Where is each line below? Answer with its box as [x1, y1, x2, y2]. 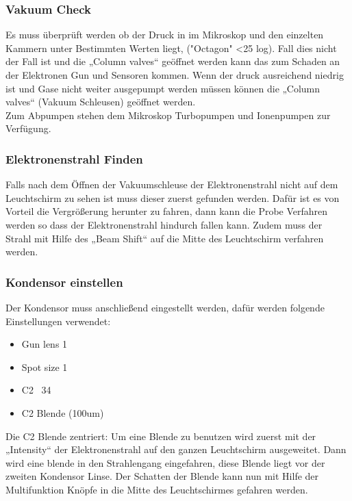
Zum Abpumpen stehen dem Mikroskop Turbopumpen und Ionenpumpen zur [5, 107, 331, 122]
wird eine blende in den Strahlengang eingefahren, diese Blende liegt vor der [5, 455, 325, 470]
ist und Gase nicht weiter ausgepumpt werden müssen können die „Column [5, 81, 320, 95]
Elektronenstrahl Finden [5, 150, 143, 167]
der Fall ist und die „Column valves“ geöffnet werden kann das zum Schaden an [5, 54, 340, 68]
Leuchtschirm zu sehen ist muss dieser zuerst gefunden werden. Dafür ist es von [5, 190, 340, 205]
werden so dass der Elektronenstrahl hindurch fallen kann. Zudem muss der [5, 217, 323, 231]
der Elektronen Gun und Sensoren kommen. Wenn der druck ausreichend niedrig [5, 68, 344, 81]
